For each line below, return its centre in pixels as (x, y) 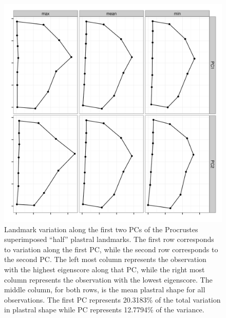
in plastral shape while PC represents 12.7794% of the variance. (104, 310)
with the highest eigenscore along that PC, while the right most (105, 269)
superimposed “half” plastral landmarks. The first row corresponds (109, 239)
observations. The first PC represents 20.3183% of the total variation (112, 299)
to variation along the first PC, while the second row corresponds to (111, 249)
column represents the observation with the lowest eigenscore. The (108, 279)
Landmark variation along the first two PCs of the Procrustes (101, 229)
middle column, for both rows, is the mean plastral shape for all (105, 289)
